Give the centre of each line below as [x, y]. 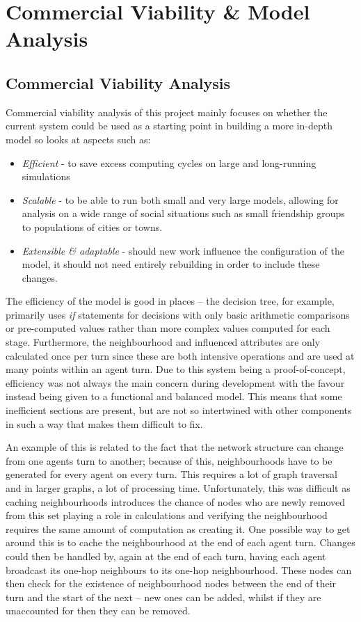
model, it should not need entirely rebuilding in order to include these [171, 264]
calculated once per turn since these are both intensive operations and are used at [180, 355]
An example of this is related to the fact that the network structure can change [175, 447]
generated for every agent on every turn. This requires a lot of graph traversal [172, 474]
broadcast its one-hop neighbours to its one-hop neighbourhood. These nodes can [179, 569]
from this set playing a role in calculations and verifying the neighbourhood [167, 515]
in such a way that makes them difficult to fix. [104, 423]
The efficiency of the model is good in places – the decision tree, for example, [170, 301]
